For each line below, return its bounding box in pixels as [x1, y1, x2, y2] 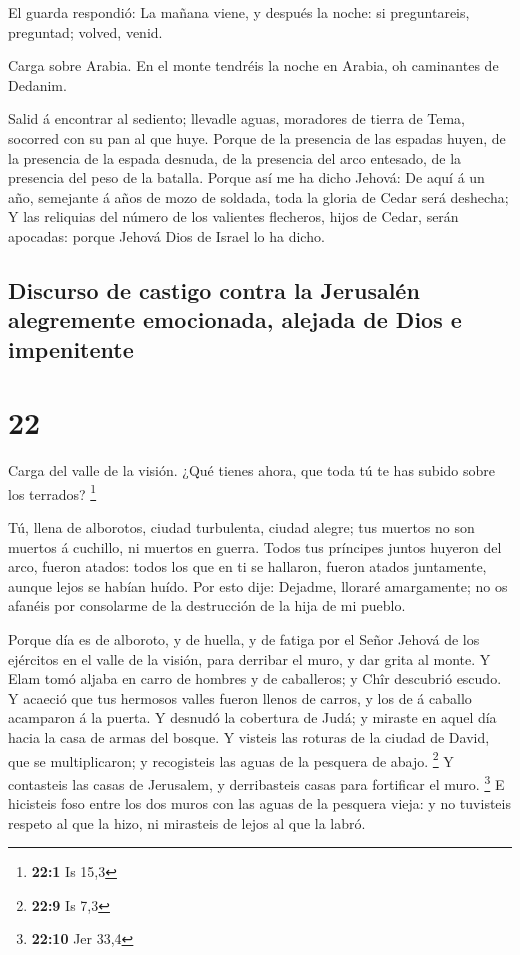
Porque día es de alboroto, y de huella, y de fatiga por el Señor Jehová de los [8, 629, 480, 650]
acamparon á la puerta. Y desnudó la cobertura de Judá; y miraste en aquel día [8, 707, 497, 728]
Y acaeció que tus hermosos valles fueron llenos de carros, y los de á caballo [8, 687, 472, 708]
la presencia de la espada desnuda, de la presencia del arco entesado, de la [8, 147, 462, 168]
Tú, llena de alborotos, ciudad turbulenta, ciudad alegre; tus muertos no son [8, 517, 475, 538]
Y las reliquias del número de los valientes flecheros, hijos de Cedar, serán [8, 206, 459, 227]
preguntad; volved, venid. [8, 21, 163, 42]
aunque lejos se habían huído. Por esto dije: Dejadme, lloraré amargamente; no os [8, 575, 508, 596]
